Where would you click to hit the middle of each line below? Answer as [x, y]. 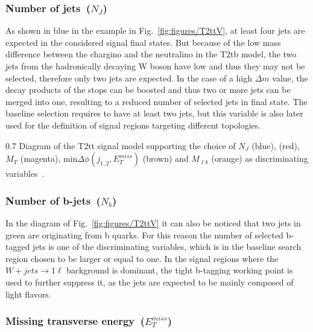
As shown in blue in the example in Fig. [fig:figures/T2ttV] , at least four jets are [155, 30]
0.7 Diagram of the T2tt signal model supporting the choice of [121, 145]
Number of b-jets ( [53, 200]
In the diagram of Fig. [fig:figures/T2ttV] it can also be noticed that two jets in [153, 222]
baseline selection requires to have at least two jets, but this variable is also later [154, 113]
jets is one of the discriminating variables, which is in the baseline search [167, 247]
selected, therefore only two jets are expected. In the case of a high [129, 78]
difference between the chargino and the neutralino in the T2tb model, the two [151, 54]
